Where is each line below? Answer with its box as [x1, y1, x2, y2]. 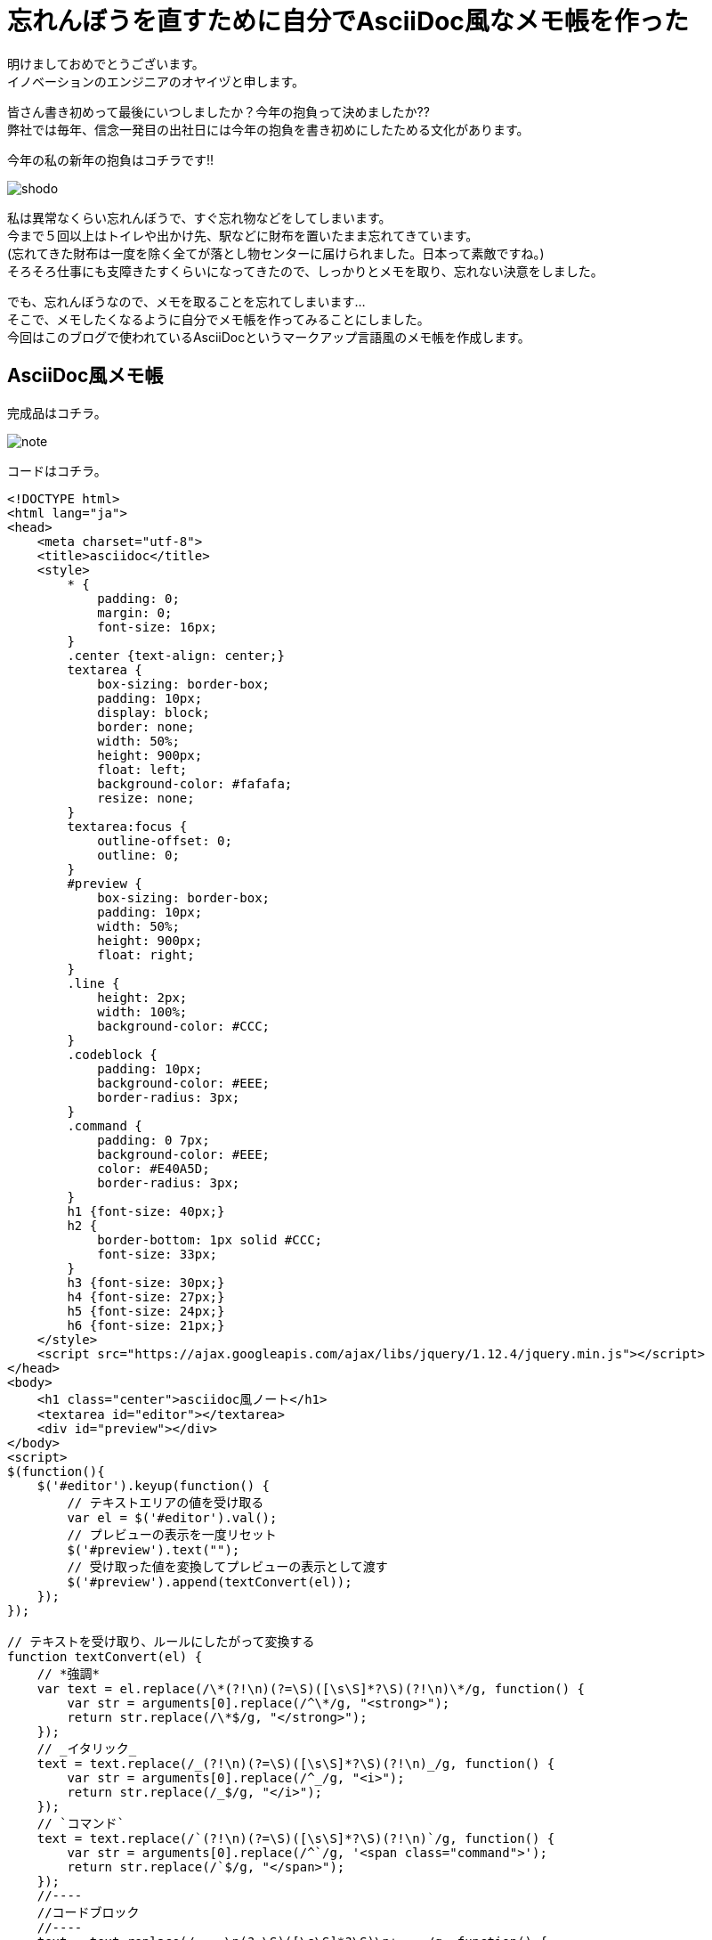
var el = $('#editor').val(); [67, 1510, 278, 1525]
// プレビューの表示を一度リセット [67, 1527, 277, 1542]
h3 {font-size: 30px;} [67, 1275, 225, 1290]
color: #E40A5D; [97, 1161, 210, 1176]
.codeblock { [67, 1047, 158, 1062]
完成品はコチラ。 [7, 404, 107, 420]
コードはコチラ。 [7, 462, 107, 478]
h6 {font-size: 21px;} [67, 1317, 225, 1333]
